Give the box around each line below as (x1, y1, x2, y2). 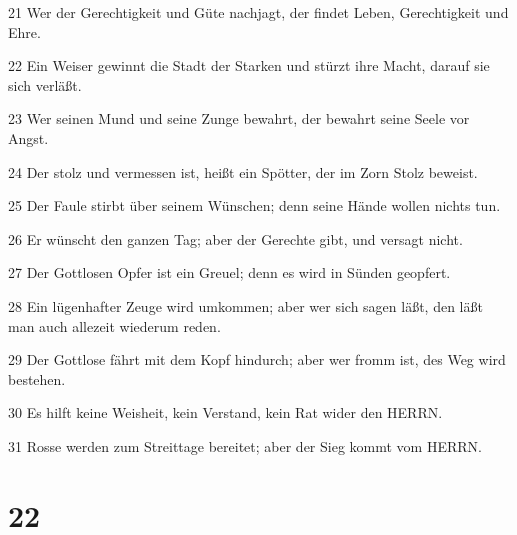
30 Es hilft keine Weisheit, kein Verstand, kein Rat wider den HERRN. (8, 402, 443, 423)
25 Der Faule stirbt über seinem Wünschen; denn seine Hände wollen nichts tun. (8, 195, 501, 216)
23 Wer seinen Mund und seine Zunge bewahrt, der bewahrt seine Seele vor (8, 108, 470, 129)
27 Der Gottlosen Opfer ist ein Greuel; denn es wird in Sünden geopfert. (8, 262, 451, 283)
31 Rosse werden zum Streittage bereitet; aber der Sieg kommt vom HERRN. (8, 435, 482, 456)
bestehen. (8, 368, 66, 389)
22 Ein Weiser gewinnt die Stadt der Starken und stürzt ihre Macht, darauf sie (8, 55, 490, 76)
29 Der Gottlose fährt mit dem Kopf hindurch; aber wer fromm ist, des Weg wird (8, 349, 506, 370)
